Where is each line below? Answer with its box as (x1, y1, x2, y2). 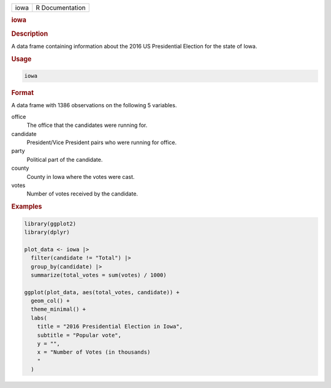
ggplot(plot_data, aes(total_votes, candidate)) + (24, 289, 180, 295)
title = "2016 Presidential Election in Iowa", (37, 323, 183, 330)
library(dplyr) (24, 229, 70, 235)
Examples (11, 202, 42, 211)
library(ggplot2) (24, 220, 77, 227)
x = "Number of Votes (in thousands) (37, 349, 151, 356)
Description (11, 29, 48, 38)
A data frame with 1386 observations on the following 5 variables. (11, 102, 177, 109)
